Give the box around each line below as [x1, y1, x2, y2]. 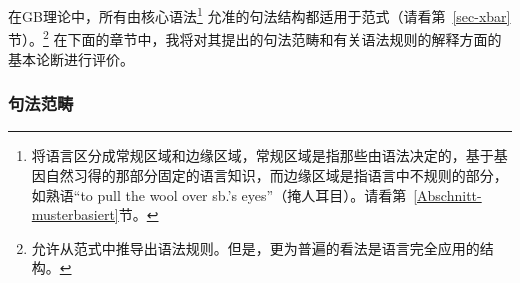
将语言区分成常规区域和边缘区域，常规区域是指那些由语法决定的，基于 [31, 145, 494, 166]
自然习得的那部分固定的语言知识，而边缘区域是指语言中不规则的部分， [45, 164, 508, 185]
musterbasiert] [31, 204, 119, 225]
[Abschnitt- [413, 184, 482, 205]
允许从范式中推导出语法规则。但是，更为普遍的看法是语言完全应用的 [31, 237, 480, 258]
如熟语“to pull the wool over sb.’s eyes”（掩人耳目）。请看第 [31, 184, 407, 205]
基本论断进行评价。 [8, 48, 134, 69]
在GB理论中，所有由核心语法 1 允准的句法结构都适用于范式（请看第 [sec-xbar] [8, 3, 511, 26]
